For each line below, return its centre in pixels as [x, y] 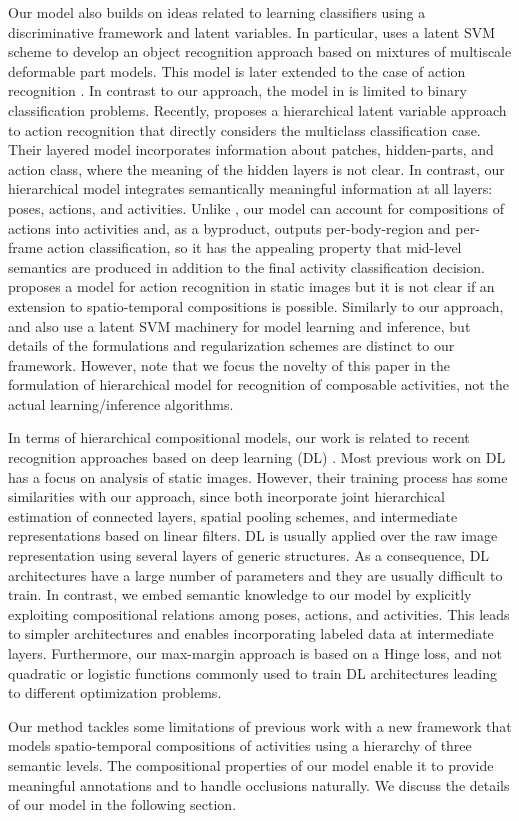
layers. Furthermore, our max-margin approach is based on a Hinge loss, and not [255, 653]
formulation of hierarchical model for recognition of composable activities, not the [258, 384]
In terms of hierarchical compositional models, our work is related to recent [239, 437]
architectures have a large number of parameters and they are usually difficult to [255, 574]
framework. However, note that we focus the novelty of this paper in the [229, 364]
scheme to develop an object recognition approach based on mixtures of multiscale [260, 51]
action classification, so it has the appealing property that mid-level [254, 247]
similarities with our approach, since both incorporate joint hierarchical [226, 496]
